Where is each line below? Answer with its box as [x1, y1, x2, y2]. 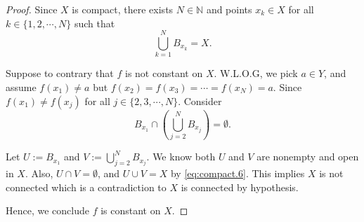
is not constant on [124, 66, 203, 81]
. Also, [25, 166, 53, 181]
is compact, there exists [72, 2, 174, 16]
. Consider [178, 93, 222, 108]
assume [6, 79, 37, 94]
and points [206, 2, 252, 16]
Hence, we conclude [6, 203, 89, 218]
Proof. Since [6, 2, 58, 16]
